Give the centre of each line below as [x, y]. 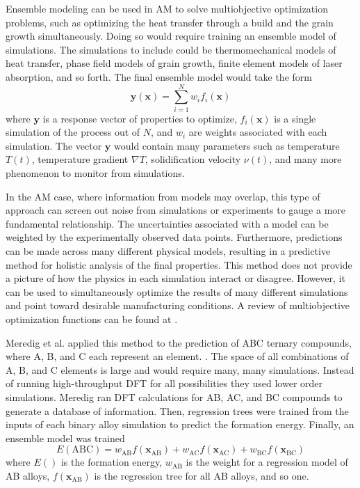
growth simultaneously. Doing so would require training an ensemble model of [171, 36]
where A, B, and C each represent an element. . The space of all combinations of [177, 356]
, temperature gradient [80, 159]
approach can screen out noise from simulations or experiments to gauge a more [176, 210]
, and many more [305, 159]
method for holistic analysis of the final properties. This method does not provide [179, 264]
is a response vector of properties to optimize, [140, 118]
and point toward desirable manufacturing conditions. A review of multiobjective [178, 305]
